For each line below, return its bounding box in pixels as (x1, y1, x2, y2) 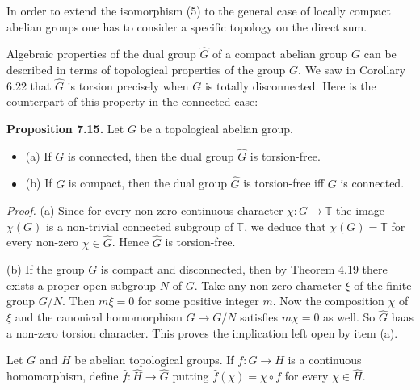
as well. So (323, 308, 376, 325)
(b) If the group (6, 261, 85, 278)
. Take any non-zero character (194, 276, 342, 293)
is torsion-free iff (243, 174, 325, 191)
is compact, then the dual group (68, 174, 227, 191)
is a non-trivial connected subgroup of (45, 217, 233, 234)
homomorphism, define (6, 367, 119, 384)
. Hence (111, 233, 149, 250)
